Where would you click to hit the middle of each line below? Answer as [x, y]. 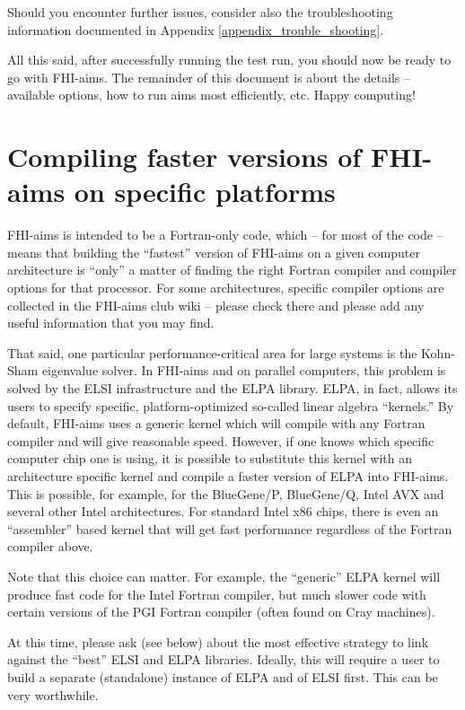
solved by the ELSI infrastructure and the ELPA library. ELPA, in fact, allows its [232, 388]
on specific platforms [205, 192]
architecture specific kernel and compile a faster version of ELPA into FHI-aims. [228, 476]
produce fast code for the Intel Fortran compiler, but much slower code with [217, 594]
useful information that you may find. [111, 323]
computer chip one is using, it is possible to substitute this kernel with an [210, 458]
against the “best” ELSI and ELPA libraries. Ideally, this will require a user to [224, 659]
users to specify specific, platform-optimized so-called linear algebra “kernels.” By [231, 405]
